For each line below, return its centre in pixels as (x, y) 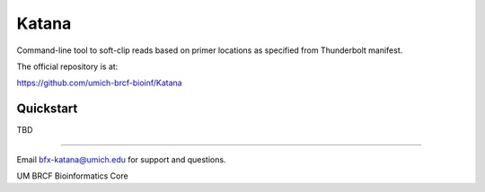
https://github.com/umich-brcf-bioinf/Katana (100, 83)
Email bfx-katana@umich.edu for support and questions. (121, 159)
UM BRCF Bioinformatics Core (73, 176)
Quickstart (47, 109)
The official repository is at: (67, 66)
